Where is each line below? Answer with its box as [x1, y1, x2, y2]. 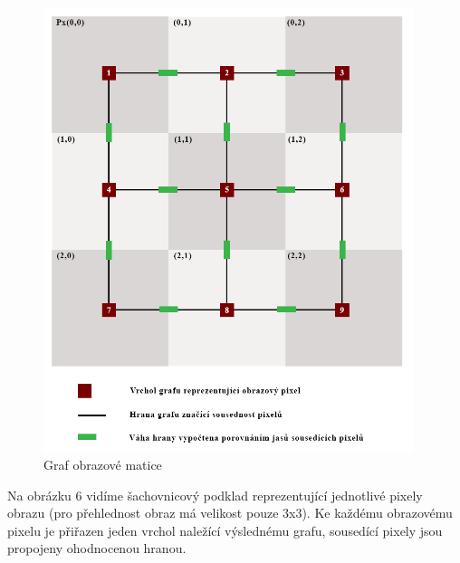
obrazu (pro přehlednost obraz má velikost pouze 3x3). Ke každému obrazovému [7, 503, 453, 522]
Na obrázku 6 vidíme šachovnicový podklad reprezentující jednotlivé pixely [7, 485, 423, 504]
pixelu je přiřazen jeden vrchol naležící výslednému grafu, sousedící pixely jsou [7, 520, 443, 539]
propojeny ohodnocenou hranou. [7, 539, 187, 558]
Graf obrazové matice [43, 454, 162, 473]
